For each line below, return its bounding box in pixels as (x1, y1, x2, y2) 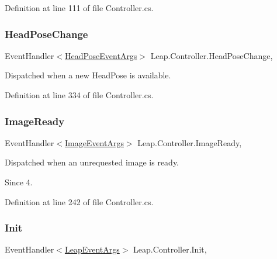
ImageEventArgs (64, 136, 124, 149)
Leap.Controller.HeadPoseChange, (150, 49, 273, 61)
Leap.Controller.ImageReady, (137, 136, 242, 149)
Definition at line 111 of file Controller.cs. (5, 2, 154, 13)
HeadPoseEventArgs (64, 49, 137, 61)
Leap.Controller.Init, (133, 243, 207, 255)
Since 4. (5, 176, 33, 188)
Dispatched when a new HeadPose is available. (5, 69, 171, 81)
